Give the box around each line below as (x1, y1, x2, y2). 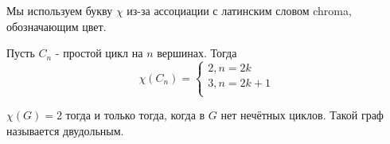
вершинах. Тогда (157, 45, 237, 61)
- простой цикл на (55, 45, 143, 61)
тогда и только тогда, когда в (65, 107, 205, 123)
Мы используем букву (6, 2, 113, 18)
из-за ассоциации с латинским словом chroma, (127, 2, 352, 18)
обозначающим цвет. (6, 18, 107, 34)
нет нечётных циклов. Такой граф (220, 107, 384, 123)
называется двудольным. (6, 122, 124, 138)
